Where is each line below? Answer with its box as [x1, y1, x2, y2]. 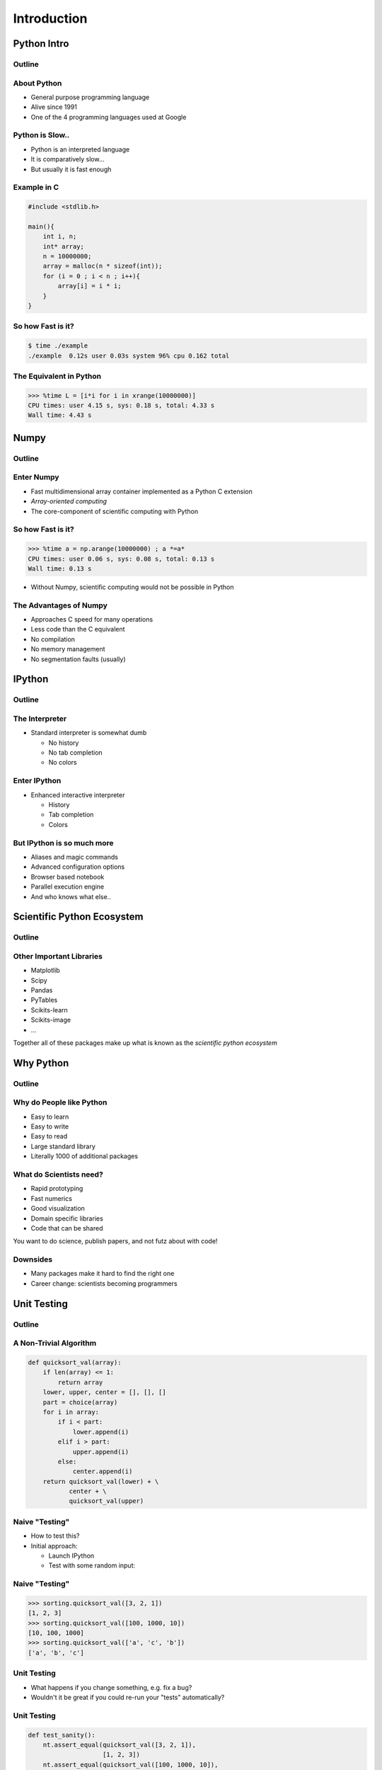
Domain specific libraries [30, 1214, 104, 1223]
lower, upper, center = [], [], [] [42, 1388, 166, 1396]
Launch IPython [48, 1551, 95, 1560]
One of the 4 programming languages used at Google [30, 113, 187, 121]
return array [57, 1378, 103, 1386]
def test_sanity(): [28, 1731, 95, 1739]
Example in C [13, 183, 59, 193]
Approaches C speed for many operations [30, 615, 154, 624]
